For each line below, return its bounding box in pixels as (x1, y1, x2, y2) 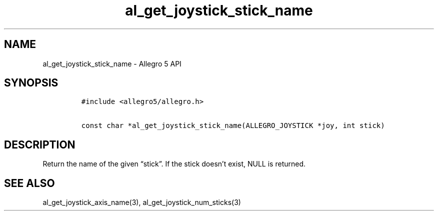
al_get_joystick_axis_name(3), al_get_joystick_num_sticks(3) (42, 198, 241, 207)
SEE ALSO (4, 176, 55, 189)
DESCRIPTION (4, 138, 75, 151)
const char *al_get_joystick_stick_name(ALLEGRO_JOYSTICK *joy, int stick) (81, 121, 385, 130)
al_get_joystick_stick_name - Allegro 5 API (42, 59, 181, 68)
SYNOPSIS (4, 76, 58, 89)
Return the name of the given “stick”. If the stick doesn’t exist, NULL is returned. (42, 159, 306, 168)
